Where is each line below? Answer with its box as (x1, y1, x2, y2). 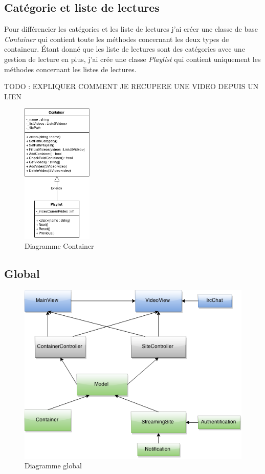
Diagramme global (25, 460, 82, 471)
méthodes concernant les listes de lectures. (4, 63, 137, 74)
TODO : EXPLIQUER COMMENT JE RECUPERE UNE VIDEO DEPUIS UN (4, 81, 259, 92)
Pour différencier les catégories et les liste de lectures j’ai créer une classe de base (4, 24, 258, 34)
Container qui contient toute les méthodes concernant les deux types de (4, 33, 229, 44)
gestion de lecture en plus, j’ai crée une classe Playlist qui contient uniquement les (4, 53, 261, 64)
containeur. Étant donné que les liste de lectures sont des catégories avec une (4, 44, 245, 54)
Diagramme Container (25, 241, 94, 251)
